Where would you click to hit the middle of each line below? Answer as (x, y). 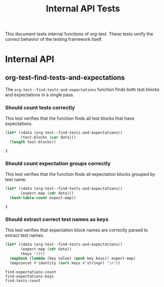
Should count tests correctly (40, 108)
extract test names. (25, 235)
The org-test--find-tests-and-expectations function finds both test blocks (82, 89)
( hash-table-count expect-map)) (43, 198)
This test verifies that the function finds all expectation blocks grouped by (80, 174)
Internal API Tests (83, 9)
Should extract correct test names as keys (57, 219)
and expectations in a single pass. (40, 95)
